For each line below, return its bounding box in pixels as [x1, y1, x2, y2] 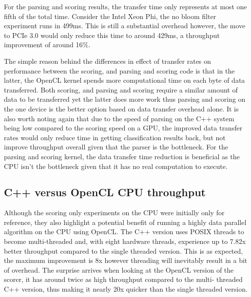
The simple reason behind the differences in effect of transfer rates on [4, 56, 211, 66]
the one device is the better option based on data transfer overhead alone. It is [4, 103, 239, 113]
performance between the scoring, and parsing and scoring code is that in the [4, 65, 235, 75]
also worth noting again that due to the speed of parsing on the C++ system [4, 113, 234, 123]
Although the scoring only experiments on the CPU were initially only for [4, 207, 225, 218]
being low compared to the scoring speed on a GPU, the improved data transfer [4, 123, 243, 133]
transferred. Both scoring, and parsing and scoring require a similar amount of [4, 84, 238, 94]
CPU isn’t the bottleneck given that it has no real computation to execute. [4, 161, 228, 171]
